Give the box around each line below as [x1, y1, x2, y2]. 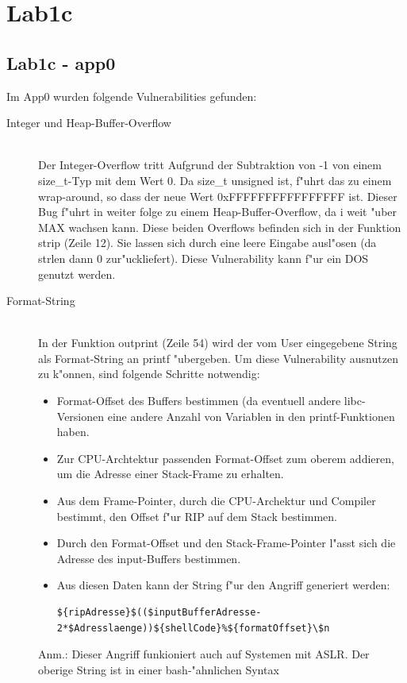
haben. [56, 423, 90, 440]
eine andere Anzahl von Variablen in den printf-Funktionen [107, 407, 395, 424]
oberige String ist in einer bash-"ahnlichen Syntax [38, 661, 279, 677]
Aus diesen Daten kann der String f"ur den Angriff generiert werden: [56, 577, 390, 593]
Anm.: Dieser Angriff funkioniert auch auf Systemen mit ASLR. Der [38, 646, 370, 662]
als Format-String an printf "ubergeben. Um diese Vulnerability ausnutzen [38, 349, 398, 366]
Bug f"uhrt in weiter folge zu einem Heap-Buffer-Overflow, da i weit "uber [38, 203, 397, 220]
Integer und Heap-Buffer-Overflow [6, 114, 171, 131]
